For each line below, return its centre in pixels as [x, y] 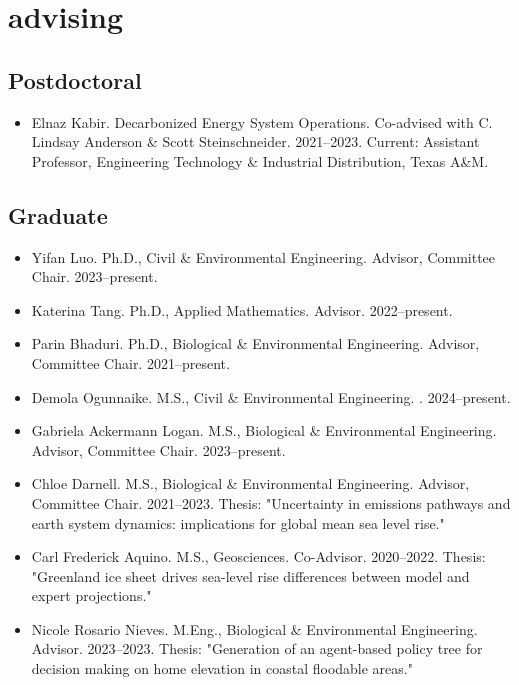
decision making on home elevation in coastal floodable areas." [222, 668]
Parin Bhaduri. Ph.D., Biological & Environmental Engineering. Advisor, [255, 343]
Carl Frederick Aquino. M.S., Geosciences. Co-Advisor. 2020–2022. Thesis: [258, 556]
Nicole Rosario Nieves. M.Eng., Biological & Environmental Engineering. [254, 628]
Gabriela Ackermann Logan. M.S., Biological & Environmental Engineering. [264, 430]
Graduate [58, 214]
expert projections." [91, 595]
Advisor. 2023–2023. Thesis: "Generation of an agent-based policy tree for [257, 648]
